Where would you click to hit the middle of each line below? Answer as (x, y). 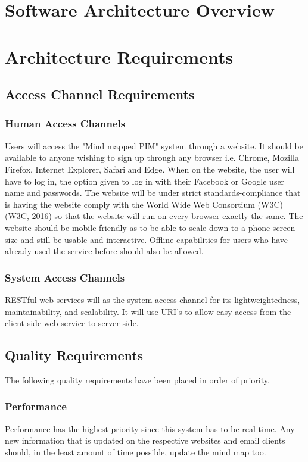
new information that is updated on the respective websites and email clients (145, 440)
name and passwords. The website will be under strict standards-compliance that (153, 193)
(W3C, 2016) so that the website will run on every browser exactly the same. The (154, 216)
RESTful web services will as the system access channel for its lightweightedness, (153, 299)
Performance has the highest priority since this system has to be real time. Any (150, 428)
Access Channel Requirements (100, 94)
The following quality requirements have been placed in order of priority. (137, 380)
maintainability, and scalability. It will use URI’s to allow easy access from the (148, 311)
